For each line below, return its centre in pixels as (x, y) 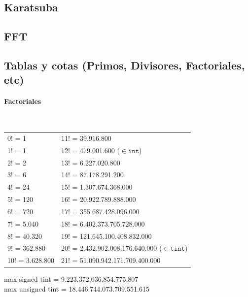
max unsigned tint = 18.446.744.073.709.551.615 (77, 289)
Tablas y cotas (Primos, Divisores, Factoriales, (124, 65)
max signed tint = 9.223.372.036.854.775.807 (71, 279)
